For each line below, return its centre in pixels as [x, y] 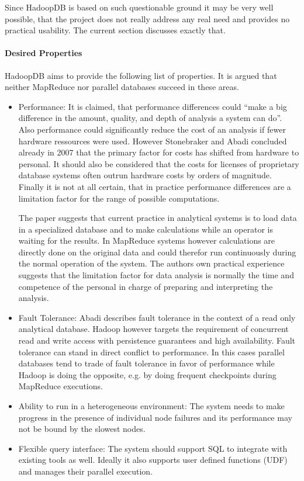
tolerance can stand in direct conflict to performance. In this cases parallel [151, 352]
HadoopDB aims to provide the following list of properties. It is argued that [141, 75]
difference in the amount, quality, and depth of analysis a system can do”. [150, 118]
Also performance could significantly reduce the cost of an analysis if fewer [152, 129]
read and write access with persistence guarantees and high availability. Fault [157, 340]
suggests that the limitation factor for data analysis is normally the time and [156, 275]
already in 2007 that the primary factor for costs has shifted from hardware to [159, 152]
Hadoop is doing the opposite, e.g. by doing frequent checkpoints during [147, 374]
